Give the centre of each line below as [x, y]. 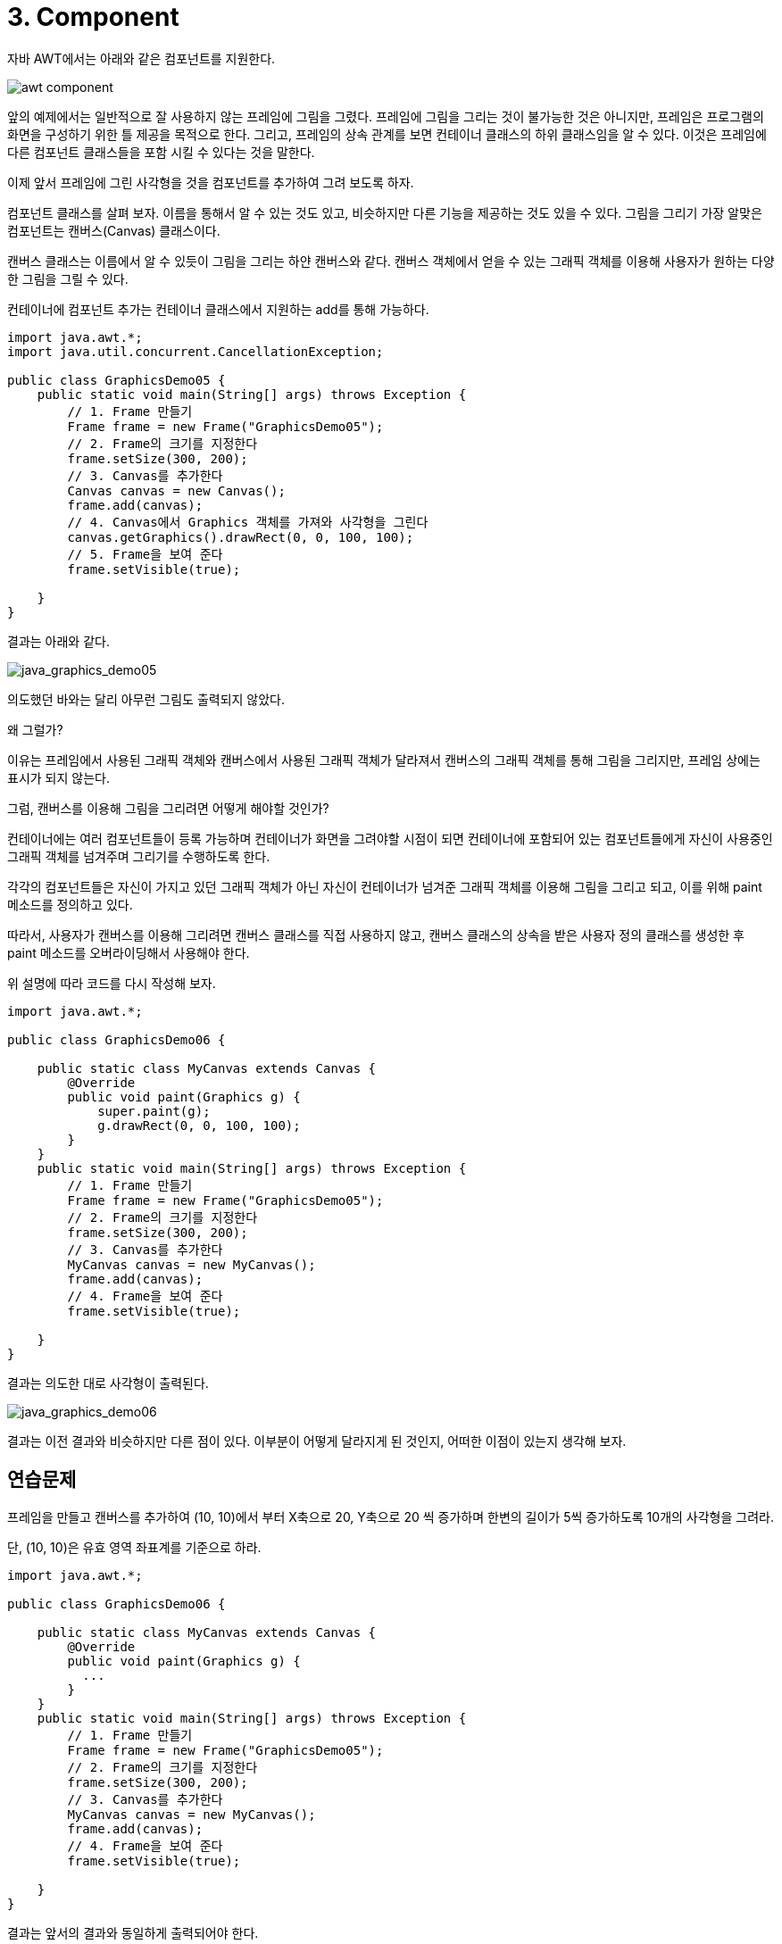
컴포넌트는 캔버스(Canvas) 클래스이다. [114, 230]
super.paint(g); [154, 1111]
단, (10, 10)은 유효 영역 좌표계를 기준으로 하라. [134, 1547]
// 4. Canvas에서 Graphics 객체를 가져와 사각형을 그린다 [248, 522]
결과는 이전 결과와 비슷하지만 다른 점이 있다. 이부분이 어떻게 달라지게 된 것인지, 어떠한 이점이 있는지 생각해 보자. [317, 1441]
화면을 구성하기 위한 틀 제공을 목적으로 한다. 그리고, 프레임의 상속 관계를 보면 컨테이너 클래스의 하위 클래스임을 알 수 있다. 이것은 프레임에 [387, 134]
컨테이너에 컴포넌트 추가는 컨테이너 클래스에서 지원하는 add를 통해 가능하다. [218, 309]
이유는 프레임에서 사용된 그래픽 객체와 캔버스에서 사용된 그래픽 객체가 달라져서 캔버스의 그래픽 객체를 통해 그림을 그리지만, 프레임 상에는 [384, 760]
